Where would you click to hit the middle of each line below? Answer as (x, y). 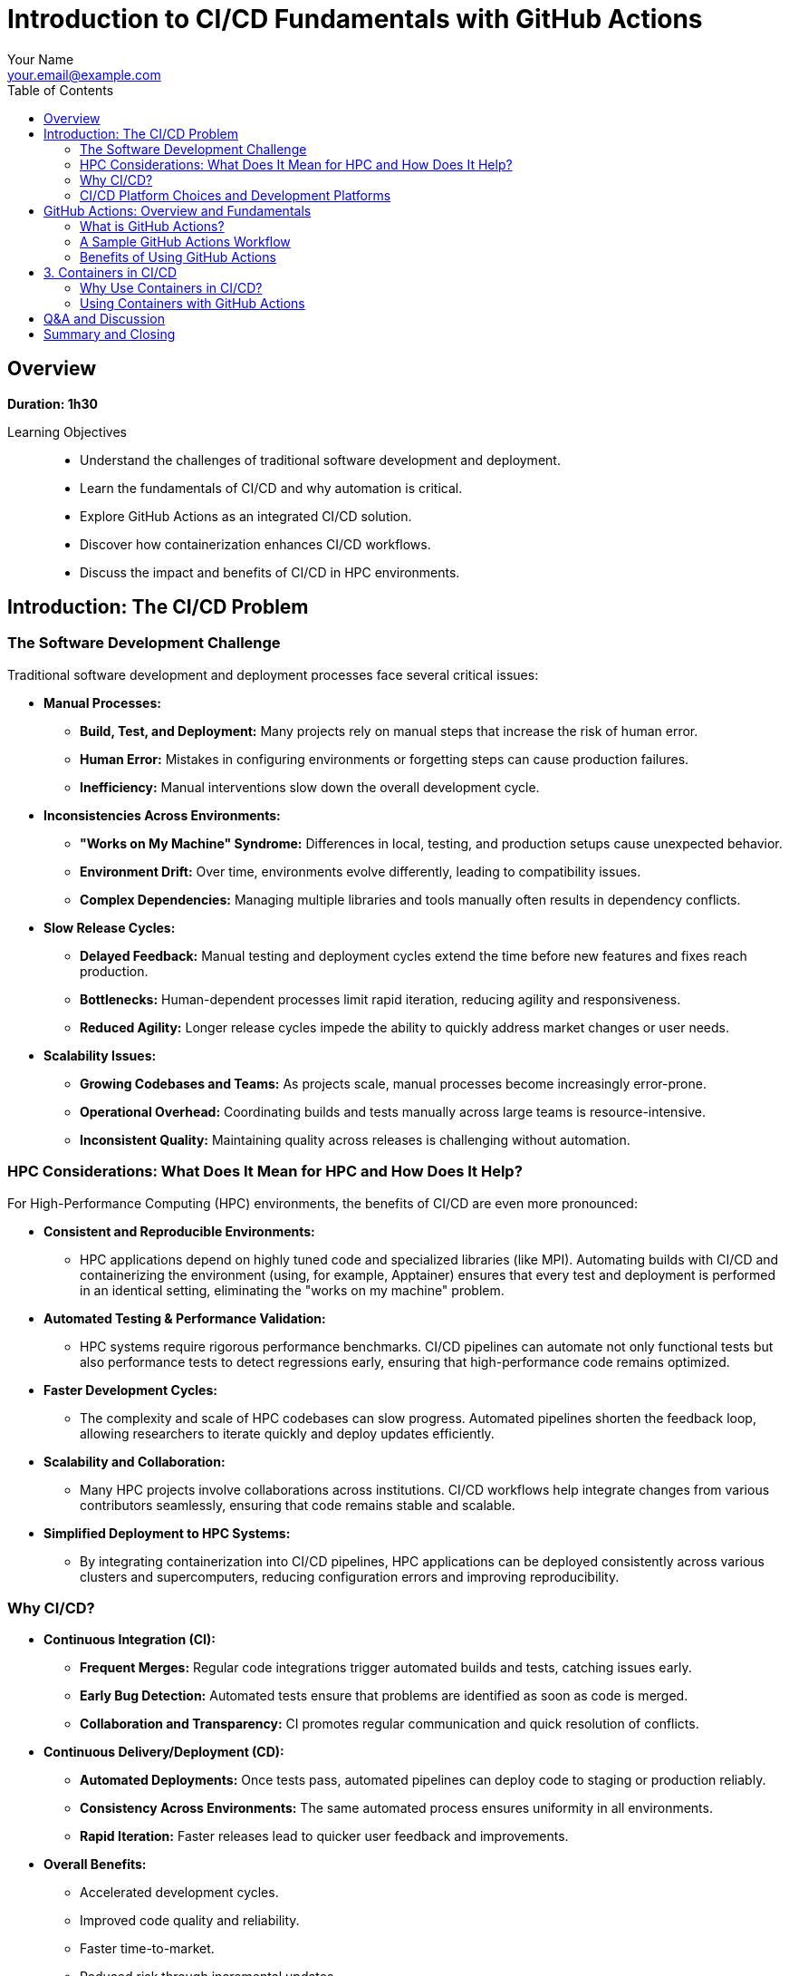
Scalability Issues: (100, 1055)
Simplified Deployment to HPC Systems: (167, 1533)
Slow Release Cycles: (110, 927)
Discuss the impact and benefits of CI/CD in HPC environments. (270, 572)
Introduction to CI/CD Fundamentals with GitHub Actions (355, 19)
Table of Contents (61, 90)
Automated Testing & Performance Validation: (185, 1318)
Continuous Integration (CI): (130, 1640)
